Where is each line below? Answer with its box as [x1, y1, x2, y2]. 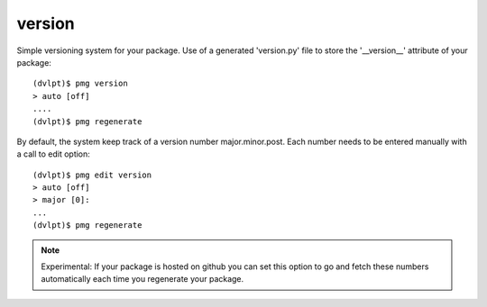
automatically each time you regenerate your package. [41, 274, 244, 284]
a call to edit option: [16, 149, 90, 159]
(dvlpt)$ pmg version [32, 78, 128, 89]
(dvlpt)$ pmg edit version [32, 169, 152, 180]
